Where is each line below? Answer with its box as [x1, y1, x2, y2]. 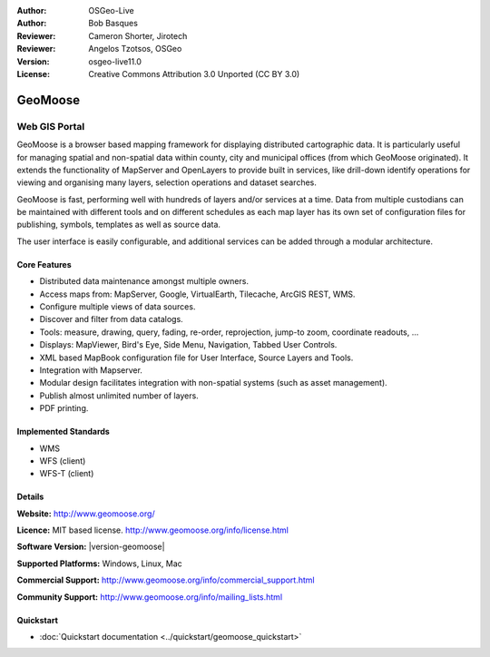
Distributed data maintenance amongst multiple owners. [39, 276, 250, 287]
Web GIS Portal [16, 120, 85, 132]
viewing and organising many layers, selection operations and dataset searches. [16, 177, 318, 188]
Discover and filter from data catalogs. [39, 314, 183, 325]
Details [16, 491, 44, 503]
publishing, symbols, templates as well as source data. [16, 219, 221, 230]
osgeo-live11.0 [88, 55, 142, 67]
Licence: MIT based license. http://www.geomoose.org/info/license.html [16, 525, 289, 535]
